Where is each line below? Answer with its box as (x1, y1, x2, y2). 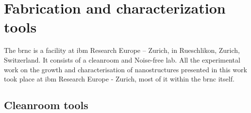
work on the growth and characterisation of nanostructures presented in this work (4, 64, 247, 74)
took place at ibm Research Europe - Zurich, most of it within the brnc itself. (4, 74, 234, 84)
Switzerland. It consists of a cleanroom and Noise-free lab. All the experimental (4, 54, 240, 65)
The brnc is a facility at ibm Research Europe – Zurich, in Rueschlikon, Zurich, (4, 45, 240, 55)
